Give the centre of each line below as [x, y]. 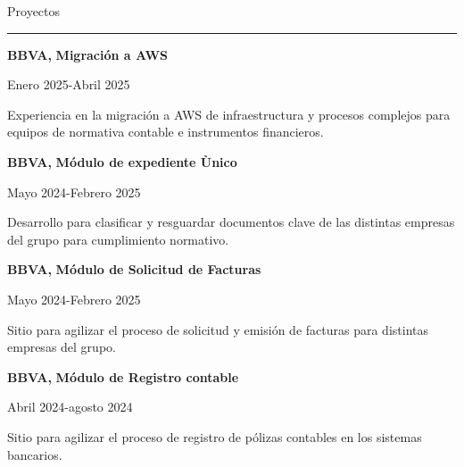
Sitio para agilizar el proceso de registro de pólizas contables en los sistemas [215, 436]
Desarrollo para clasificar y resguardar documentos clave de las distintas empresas [231, 222]
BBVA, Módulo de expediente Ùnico [122, 161]
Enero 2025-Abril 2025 [69, 84]
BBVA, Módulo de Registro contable [123, 376]
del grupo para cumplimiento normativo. [118, 239]
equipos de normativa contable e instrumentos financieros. [166, 132]
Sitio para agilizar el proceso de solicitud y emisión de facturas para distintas [218, 329]
